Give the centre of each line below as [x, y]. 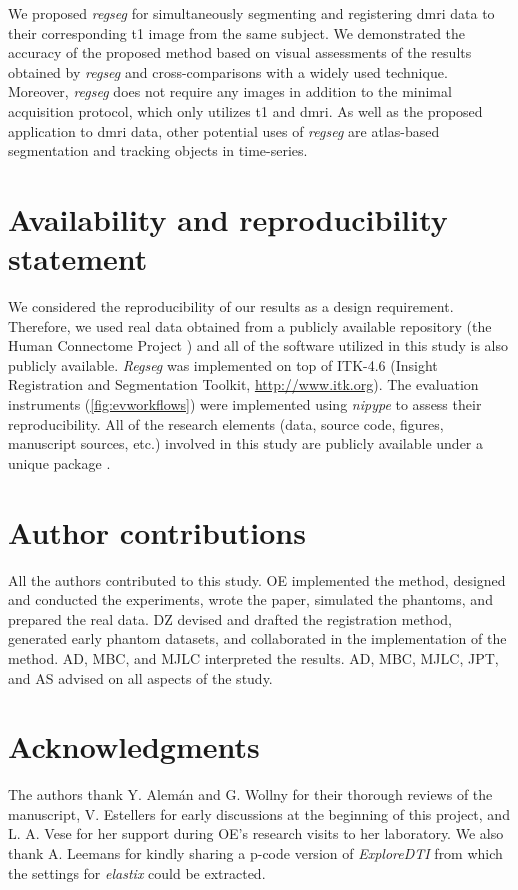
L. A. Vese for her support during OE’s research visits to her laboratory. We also [256, 833]
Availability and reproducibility [228, 218]
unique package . [59, 462]
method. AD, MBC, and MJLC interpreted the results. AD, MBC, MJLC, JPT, [253, 657]
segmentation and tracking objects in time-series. [158, 150]
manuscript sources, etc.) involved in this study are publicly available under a [246, 443]
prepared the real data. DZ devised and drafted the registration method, [230, 618]
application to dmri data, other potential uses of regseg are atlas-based [224, 130]
